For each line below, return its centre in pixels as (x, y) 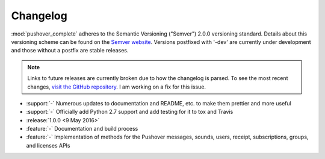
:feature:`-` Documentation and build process (82, 129)
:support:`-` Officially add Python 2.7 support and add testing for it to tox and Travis (130, 112)
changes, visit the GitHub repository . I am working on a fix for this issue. (117, 87)
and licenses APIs (48, 145)
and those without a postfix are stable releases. (70, 51)
